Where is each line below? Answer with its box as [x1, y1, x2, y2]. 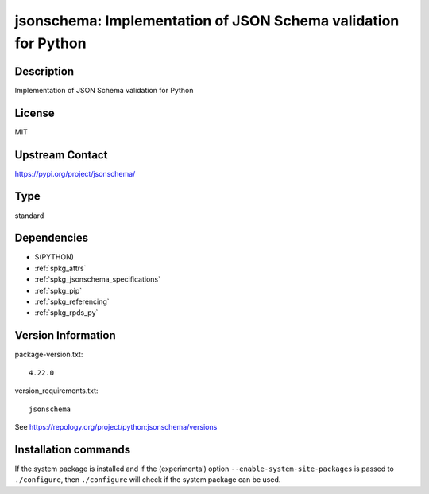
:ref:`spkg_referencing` [34, 297, 110, 306]
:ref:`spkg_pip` [34, 286, 83, 295]
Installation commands [14, 442, 131, 457]
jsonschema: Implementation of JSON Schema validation [14, 12, 400, 29]
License [14, 106, 55, 119]
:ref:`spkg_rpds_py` [34, 308, 99, 317]
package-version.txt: [14, 350, 83, 360]
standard [14, 211, 44, 220]
